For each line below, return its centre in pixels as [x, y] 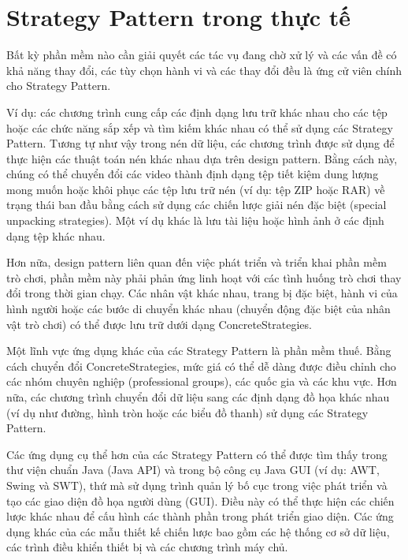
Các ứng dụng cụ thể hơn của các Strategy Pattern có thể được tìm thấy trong [197, 454]
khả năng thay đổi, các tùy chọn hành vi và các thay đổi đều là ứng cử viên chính [204, 70]
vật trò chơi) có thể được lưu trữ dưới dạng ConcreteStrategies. [159, 324]
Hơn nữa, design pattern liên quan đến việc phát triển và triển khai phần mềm [197, 262]
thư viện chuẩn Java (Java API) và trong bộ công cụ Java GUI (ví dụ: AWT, [193, 470]
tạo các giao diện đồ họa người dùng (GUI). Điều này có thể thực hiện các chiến [200, 500]
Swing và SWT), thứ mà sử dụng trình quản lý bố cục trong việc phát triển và [197, 485]
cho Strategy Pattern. [59, 86]
